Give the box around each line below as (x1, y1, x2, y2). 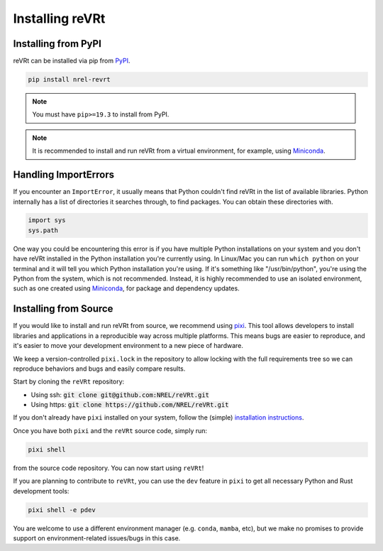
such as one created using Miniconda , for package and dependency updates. (13, 284, 240, 293)
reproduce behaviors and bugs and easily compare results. (13, 364, 186, 373)
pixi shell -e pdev (28, 506, 96, 514)
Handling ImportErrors (13, 169, 115, 181)
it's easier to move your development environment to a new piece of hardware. (13, 342, 244, 350)
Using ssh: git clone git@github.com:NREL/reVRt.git (30, 391, 209, 399)
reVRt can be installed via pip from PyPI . (13, 57, 131, 65)
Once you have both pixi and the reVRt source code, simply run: (13, 426, 208, 435)
